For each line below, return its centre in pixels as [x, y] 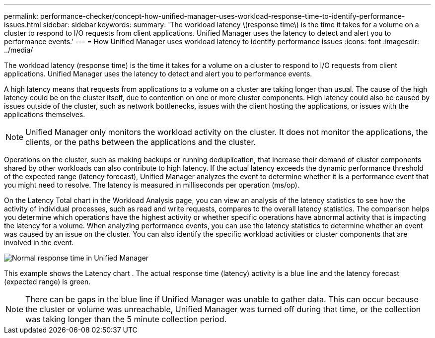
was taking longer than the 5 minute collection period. [126, 319]
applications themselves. [45, 114]
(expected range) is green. [47, 282]
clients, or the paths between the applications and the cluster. [141, 142]
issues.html [23, 25]
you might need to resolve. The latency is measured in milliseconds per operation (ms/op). [152, 185]
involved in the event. [39, 242]
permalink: [21, 16]
